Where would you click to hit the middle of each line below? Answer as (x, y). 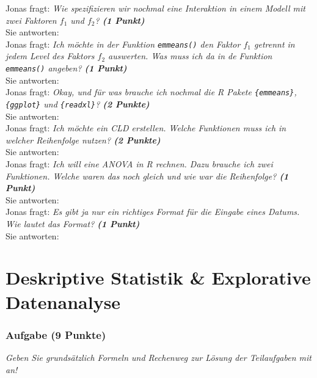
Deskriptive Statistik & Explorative (158, 278)
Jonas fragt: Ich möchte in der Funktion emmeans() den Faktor (123, 44)
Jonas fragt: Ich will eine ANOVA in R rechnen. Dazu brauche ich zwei (139, 163)
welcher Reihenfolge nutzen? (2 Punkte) (83, 140)
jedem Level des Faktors (50, 56)
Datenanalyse (63, 301)
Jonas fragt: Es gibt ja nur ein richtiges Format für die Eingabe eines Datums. (153, 212)
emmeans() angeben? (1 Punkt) (66, 68)
